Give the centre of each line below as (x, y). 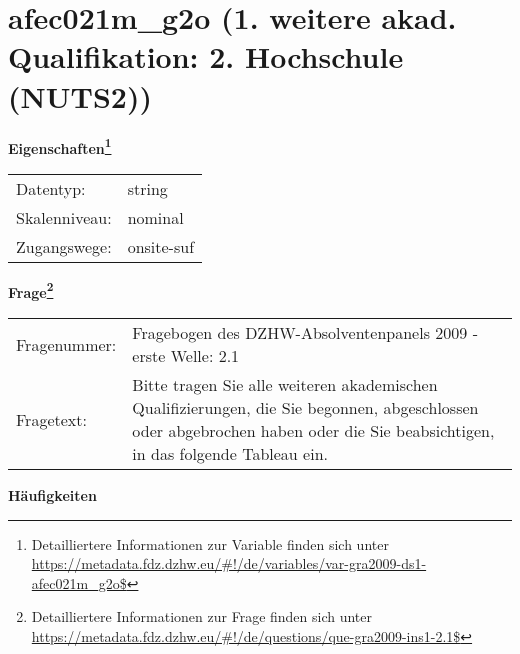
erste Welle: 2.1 (186, 355)
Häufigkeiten (52, 495)
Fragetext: (51, 419)
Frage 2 (31, 290)
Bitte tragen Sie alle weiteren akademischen (285, 384)
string (147, 188)
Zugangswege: (64, 246)
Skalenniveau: (64, 217)
